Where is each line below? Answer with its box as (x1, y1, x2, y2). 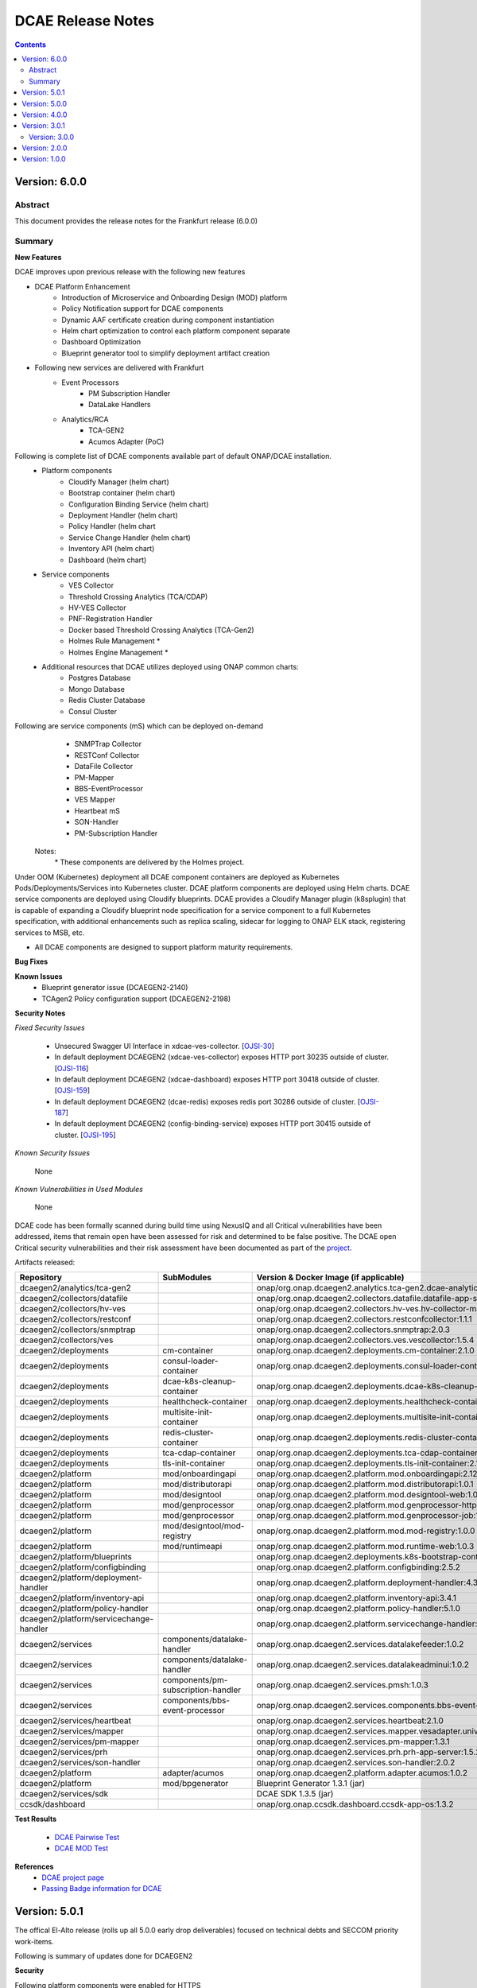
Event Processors (61, 378, 119, 387)
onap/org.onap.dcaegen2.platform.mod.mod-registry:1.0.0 (256, 1525, 475, 1536)
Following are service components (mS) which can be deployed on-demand (14, 720, 264, 731)
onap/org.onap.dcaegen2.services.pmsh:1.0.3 (256, 1679, 429, 1691)
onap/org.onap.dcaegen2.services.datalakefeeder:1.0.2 (256, 1639, 464, 1650)
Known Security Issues (14, 1148, 91, 1158)
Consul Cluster (68, 706, 118, 716)
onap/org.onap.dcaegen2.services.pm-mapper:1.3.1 (256, 1736, 450, 1747)
